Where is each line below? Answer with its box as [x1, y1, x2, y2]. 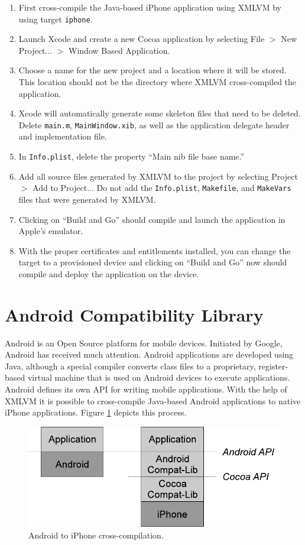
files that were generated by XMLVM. [18, 193, 156, 205]
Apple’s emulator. [18, 225, 83, 237]
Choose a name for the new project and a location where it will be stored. [18, 64, 287, 76]
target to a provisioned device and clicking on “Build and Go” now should [18, 256, 287, 268]
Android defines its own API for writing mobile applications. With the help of [5, 383, 287, 395]
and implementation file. [18, 130, 107, 142]
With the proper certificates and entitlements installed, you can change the [18, 244, 291, 257]
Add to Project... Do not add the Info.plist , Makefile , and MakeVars [33, 181, 291, 194]
